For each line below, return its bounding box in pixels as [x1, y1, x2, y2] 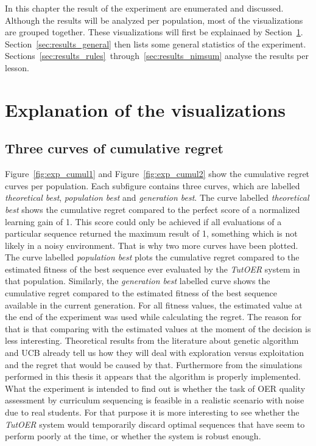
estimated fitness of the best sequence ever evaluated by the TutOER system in [5, 262, 300, 275]
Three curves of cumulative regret [5, 139, 223, 158]
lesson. [5, 61, 29, 74]
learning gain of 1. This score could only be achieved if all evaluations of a [5, 215, 282, 228]
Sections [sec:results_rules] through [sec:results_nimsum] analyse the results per [5, 49, 309, 62]
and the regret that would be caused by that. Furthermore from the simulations [5, 358, 303, 371]
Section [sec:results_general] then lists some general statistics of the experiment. [5, 37, 306, 50]
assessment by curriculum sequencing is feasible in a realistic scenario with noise [5, 394, 304, 406]
